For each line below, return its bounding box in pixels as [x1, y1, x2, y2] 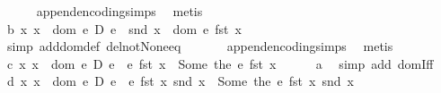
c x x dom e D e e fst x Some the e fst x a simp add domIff [6, 54, 434, 72]
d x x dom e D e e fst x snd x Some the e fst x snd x [6, 72, 354, 90]
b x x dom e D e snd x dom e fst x [6, 19, 242, 38]
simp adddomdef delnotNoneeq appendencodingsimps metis [6, 37, 393, 55]
